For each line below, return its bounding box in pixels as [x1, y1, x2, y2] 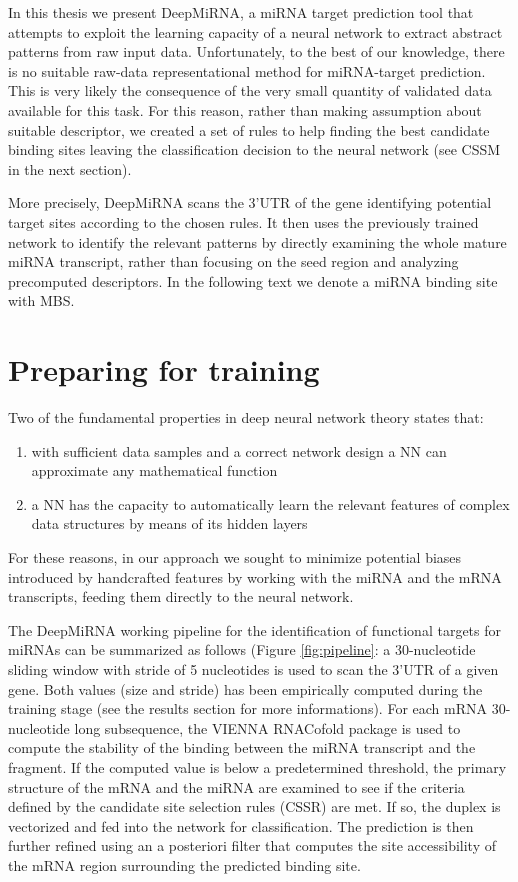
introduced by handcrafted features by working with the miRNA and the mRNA [8, 566, 502, 587]
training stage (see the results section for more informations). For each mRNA [8, 698, 487, 719]
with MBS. [8, 290, 75, 311]
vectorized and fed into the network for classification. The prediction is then [8, 815, 474, 836]
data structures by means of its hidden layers [31, 513, 308, 534]
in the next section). [8, 158, 132, 179]
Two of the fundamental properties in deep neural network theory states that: [8, 407, 484, 428]
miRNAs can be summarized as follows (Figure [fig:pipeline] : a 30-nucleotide [8, 639, 476, 660]
